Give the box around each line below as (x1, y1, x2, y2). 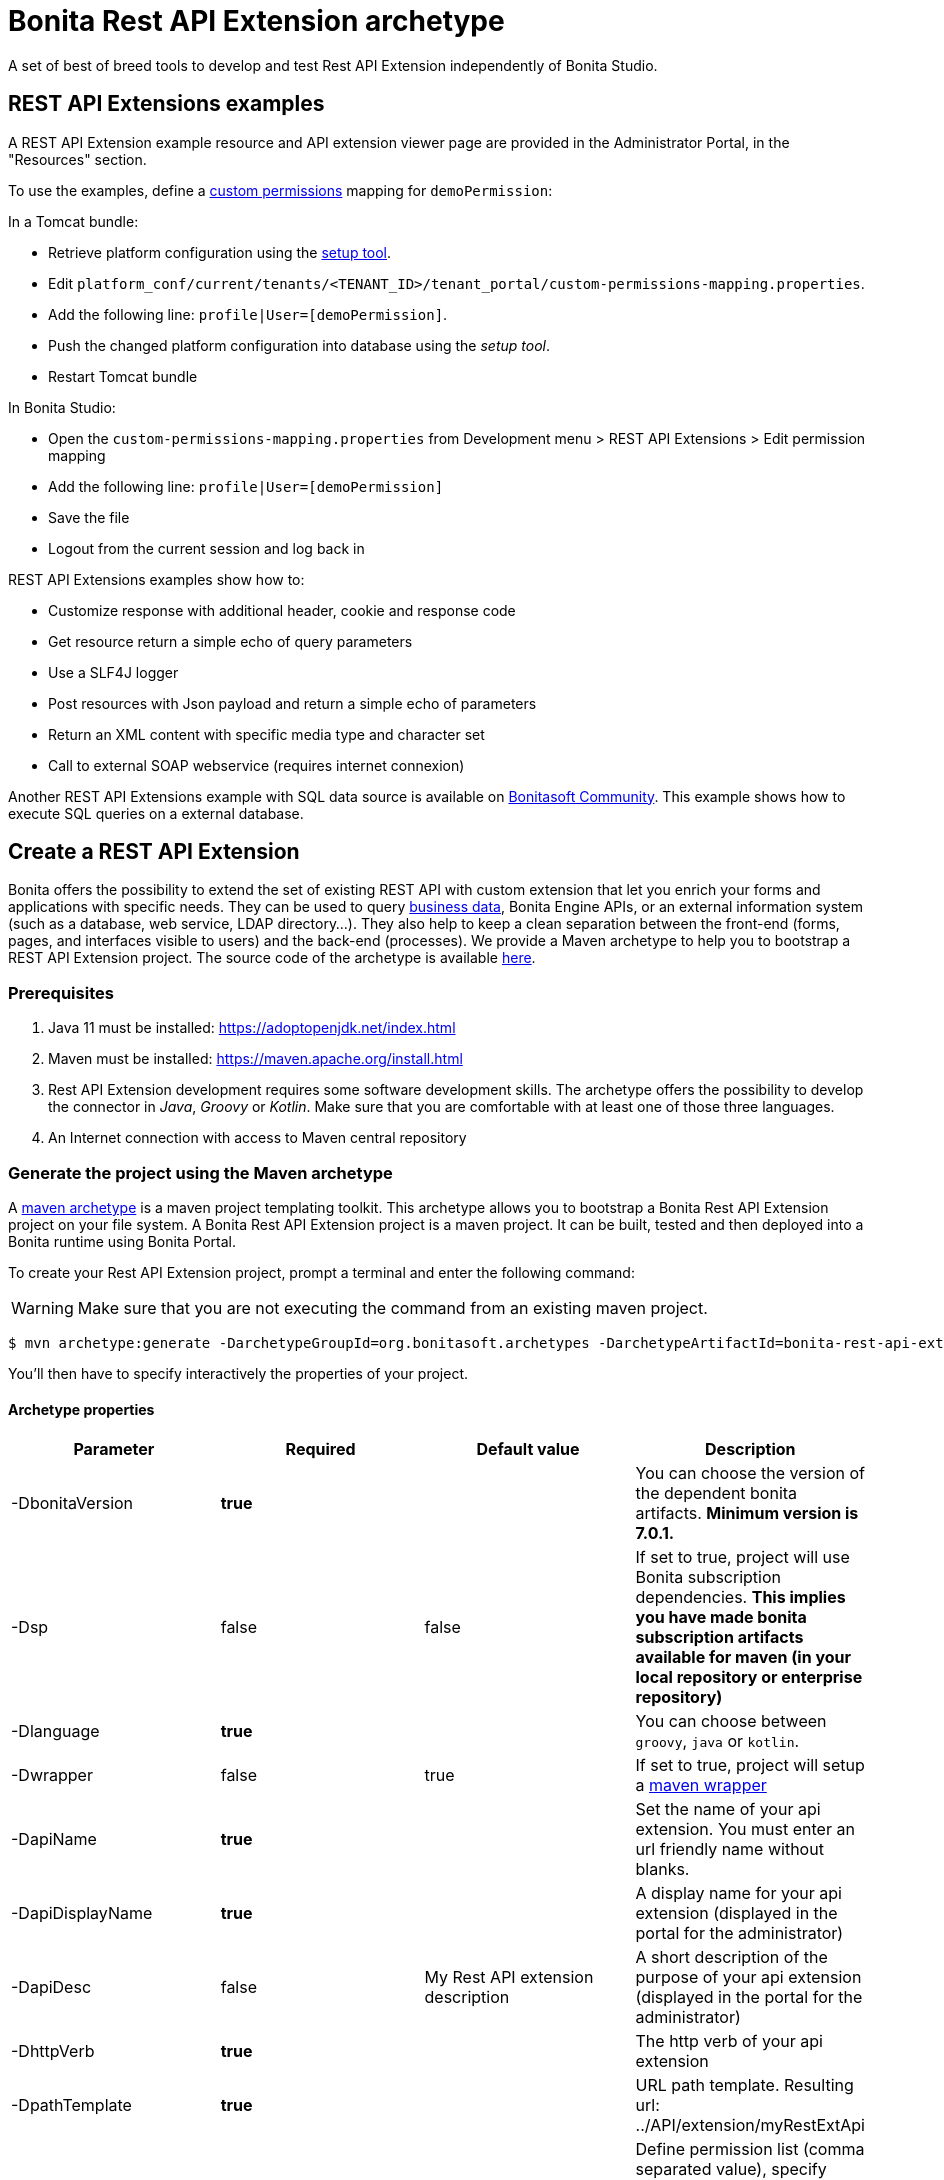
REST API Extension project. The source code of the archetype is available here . (8, 949, 536, 967)
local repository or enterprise (635, 1667, 863, 1688)
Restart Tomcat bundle (48, 367, 198, 385)
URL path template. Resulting (635, 2075, 854, 2096)
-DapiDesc (11, 1977, 92, 1998)
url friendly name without (635, 1839, 824, 1860)
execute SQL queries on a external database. (8, 804, 304, 822)
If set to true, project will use (635, 1547, 850, 1568)
